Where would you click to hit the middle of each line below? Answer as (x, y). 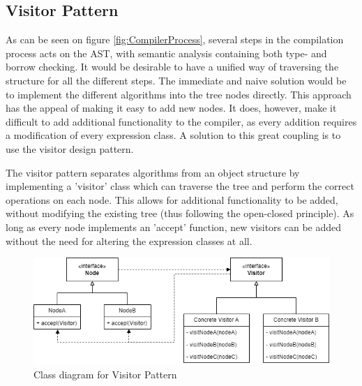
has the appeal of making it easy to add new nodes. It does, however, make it (171, 108)
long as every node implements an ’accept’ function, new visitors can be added (174, 227)
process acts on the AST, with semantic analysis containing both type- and (166, 53)
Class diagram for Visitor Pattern (105, 374)
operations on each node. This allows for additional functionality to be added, (172, 199)
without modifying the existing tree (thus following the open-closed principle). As (180, 213)
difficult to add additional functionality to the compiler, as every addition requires (181, 121)
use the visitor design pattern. (70, 148)
